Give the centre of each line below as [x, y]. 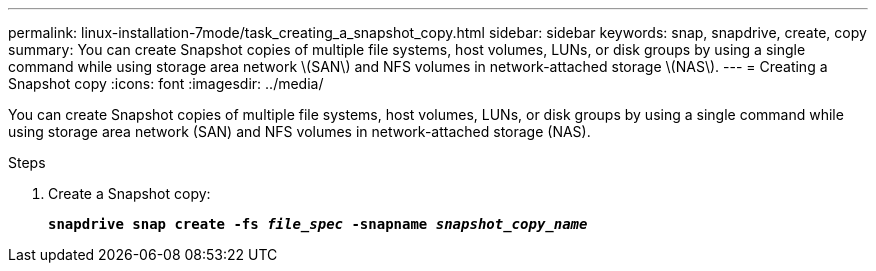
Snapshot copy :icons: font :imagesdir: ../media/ [166, 83]
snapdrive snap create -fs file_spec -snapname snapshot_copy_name [318, 224]
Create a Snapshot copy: [129, 193]
